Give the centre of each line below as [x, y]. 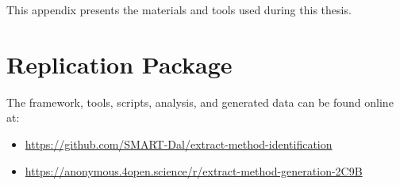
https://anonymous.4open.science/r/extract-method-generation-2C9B [194, 170]
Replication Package [119, 64]
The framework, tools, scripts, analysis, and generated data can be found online [200, 102]
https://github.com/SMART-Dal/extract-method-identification [179, 143]
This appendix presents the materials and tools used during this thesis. [179, 9]
